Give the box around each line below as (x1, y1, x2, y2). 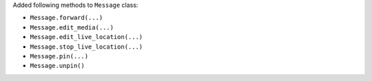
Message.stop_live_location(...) (30, 43, 143, 51)
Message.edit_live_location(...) (30, 33, 143, 41)
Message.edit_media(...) (30, 23, 114, 31)
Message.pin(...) (30, 52, 89, 60)
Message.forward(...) (30, 14, 103, 22)
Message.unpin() (30, 62, 85, 70)
